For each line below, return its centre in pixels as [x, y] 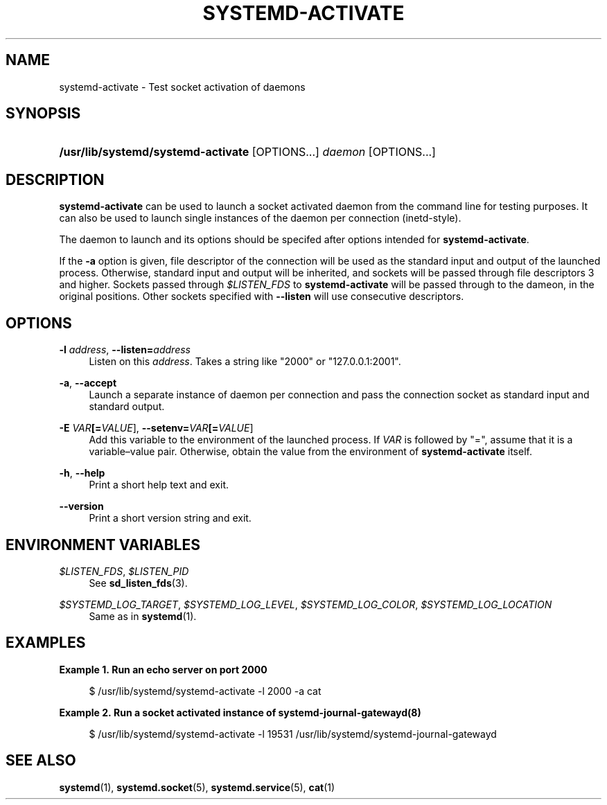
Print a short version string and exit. [170, 518]
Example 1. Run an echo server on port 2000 [163, 669]
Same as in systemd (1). [143, 616]
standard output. [127, 407]
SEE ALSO [41, 761]
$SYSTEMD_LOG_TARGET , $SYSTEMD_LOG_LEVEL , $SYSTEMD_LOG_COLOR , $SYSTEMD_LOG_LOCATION [306, 604]
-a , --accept [88, 383]
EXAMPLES [46, 643]
